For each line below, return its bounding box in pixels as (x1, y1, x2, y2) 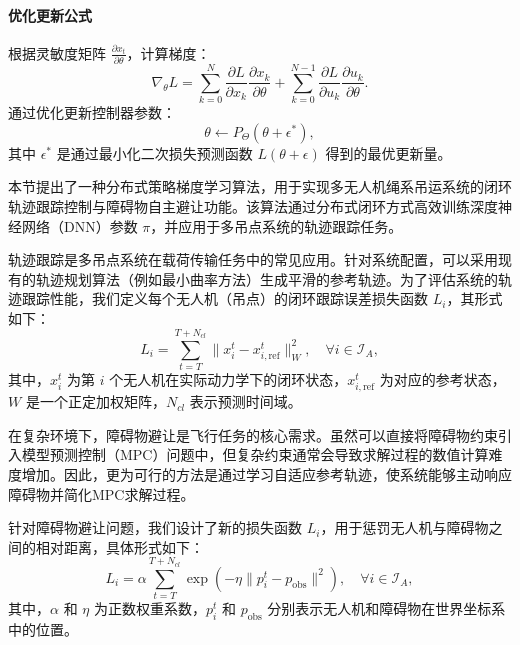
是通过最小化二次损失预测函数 (56, 142, 253, 163)
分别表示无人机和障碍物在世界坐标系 (267, 597, 506, 618)
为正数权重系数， (93, 597, 206, 618)
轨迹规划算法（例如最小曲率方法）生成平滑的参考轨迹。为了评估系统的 (35, 268, 498, 289)
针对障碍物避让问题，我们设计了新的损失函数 (8, 517, 302, 538)
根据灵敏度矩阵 (8, 42, 106, 63)
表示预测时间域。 (189, 391, 302, 412)
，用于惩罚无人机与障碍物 (320, 517, 489, 538)
